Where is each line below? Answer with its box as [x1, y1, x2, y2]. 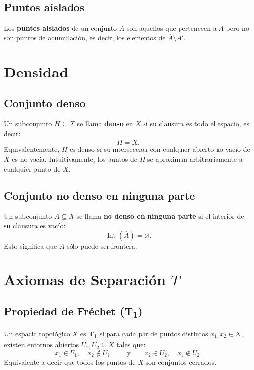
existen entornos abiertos [4, 339, 79, 350]
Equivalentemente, [4, 144, 60, 154]
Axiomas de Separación [4, 269, 166, 290]
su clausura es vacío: [4, 220, 66, 230]
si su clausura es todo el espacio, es [143, 118, 250, 128]
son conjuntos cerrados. [145, 356, 217, 367]
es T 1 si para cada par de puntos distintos [80, 329, 208, 340]
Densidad [4, 61, 69, 81]
